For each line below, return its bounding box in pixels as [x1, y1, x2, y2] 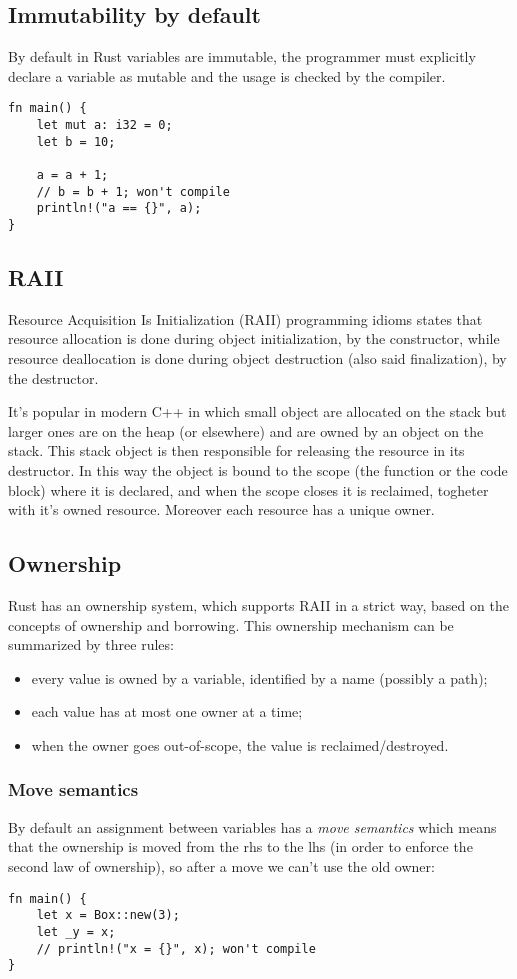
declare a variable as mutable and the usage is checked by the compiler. [8, 65, 446, 86]
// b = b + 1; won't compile [36, 184, 230, 199]
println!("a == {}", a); [36, 201, 202, 216]
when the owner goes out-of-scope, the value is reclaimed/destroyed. [31, 734, 449, 755]
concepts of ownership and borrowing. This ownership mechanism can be [8, 614, 454, 635]
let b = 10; [36, 134, 116, 149]
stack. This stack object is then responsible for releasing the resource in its [8, 440, 465, 461]
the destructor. [8, 367, 99, 388]
